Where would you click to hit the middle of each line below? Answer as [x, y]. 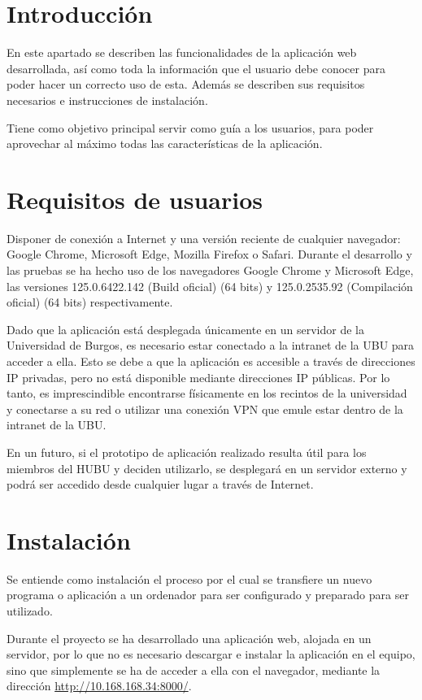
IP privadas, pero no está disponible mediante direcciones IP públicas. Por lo [198, 377]
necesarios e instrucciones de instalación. [107, 100]
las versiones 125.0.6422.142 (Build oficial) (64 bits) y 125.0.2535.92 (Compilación [210, 286]
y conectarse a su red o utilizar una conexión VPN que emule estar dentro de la [205, 409]
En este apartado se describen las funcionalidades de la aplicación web [182, 52]
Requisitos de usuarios [135, 199]
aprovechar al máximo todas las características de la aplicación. [165, 143]
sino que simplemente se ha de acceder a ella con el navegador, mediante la [194, 670]
